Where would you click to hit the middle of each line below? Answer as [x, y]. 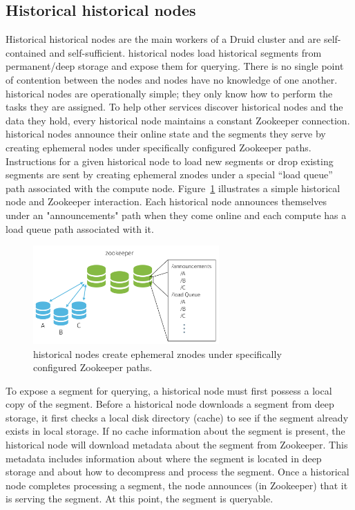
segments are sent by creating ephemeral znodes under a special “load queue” [169, 174]
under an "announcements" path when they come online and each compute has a [176, 215]
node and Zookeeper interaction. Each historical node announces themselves [166, 201]
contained [26, 52]
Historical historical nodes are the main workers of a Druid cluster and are [163, 39]
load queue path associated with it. [80, 228]
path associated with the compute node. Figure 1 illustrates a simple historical [173, 188]
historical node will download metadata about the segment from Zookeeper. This [177, 445]
